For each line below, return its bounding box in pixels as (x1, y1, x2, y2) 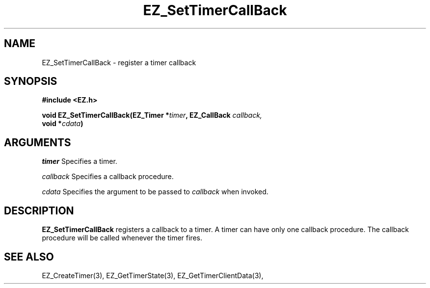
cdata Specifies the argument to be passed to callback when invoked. (42, 187, 269, 196)
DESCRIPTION (4, 204, 74, 217)
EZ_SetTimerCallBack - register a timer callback (42, 58, 196, 67)
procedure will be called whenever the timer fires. (42, 234, 203, 242)
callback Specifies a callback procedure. (42, 172, 174, 181)
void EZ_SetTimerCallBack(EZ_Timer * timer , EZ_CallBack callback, (42, 111, 262, 120)
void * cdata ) (42, 119, 83, 128)
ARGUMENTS (4, 136, 71, 149)
